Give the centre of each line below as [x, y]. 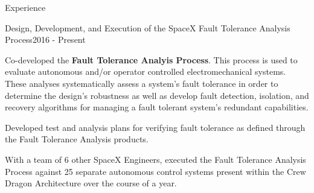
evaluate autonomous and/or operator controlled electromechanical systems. [146, 71]
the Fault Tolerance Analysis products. [77, 139]
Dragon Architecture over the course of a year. [91, 183]
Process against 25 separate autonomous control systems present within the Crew [155, 171]
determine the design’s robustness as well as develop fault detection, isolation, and [157, 95]
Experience [25, 7]
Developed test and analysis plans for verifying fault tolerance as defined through [155, 127]
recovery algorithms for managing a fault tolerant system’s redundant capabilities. [157, 107]
